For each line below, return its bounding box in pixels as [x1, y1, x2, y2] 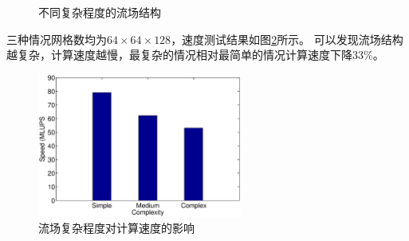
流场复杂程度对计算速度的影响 [38, 219, 195, 236]
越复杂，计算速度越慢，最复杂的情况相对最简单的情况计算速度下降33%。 [6, 46, 384, 63]
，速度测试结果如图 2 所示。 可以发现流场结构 [171, 30, 403, 47]
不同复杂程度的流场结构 [38, 4, 161, 20]
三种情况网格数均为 [6, 30, 107, 47]
